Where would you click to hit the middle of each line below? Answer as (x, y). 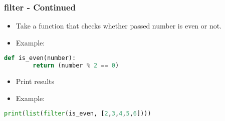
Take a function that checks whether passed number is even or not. (119, 26)
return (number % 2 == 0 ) (76, 66)
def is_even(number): (40, 58)
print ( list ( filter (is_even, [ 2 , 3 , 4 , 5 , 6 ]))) (78, 114)
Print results (35, 81)
